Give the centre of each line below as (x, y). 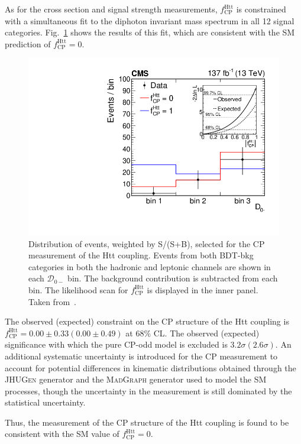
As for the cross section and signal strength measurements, (111, 9)
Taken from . (52, 301)
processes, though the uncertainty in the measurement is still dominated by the (148, 390)
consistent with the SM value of (62, 434)
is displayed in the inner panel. (203, 289)
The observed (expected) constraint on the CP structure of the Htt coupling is (147, 321)
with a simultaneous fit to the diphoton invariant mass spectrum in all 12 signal (150, 20)
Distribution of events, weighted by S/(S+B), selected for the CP (147, 243)
